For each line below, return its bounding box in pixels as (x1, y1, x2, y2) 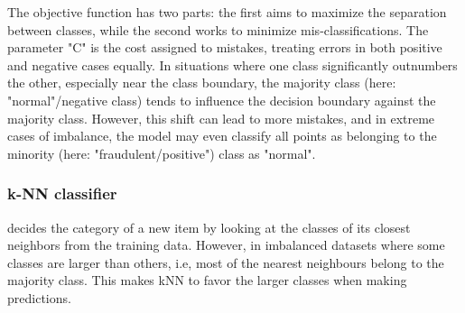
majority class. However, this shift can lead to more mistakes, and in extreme (7, 108, 435, 127)
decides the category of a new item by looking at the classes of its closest (7, 217, 411, 236)
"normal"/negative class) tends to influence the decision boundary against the (7, 90, 436, 109)
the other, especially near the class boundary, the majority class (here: (7, 73, 396, 92)
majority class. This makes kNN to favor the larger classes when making (7, 271, 407, 290)
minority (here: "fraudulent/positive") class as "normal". (7, 143, 316, 162)
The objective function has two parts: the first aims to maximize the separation (7, 3, 447, 21)
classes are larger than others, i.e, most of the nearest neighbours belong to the (7, 253, 444, 272)
